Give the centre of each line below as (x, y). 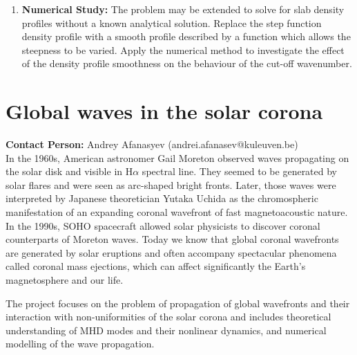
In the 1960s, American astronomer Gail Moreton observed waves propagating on (177, 157)
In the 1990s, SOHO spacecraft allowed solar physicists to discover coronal (163, 225)
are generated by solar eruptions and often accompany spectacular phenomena (171, 252)
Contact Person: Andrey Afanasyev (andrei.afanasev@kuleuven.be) (152, 144)
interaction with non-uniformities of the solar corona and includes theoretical (168, 317)
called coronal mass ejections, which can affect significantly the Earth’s (156, 266)
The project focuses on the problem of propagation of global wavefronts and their (178, 303)
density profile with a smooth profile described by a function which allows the (186, 36)
